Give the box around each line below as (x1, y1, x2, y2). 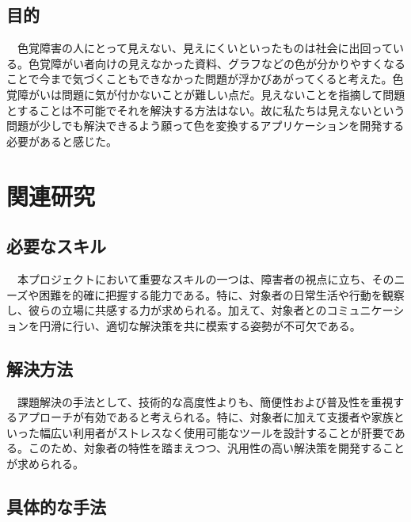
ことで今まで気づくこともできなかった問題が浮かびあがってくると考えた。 (6, 70, 393, 87)
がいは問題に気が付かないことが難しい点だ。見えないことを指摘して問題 (28, 86, 405, 102)
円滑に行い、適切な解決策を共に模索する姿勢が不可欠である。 (39, 317, 361, 333)
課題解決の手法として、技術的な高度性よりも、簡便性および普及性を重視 (17, 393, 394, 410)
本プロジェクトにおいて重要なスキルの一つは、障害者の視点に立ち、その (17, 270, 394, 287)
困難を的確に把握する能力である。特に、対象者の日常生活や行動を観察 (39, 286, 405, 303)
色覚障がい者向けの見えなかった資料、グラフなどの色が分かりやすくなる (28, 55, 405, 71)
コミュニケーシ (326, 302, 405, 318)
